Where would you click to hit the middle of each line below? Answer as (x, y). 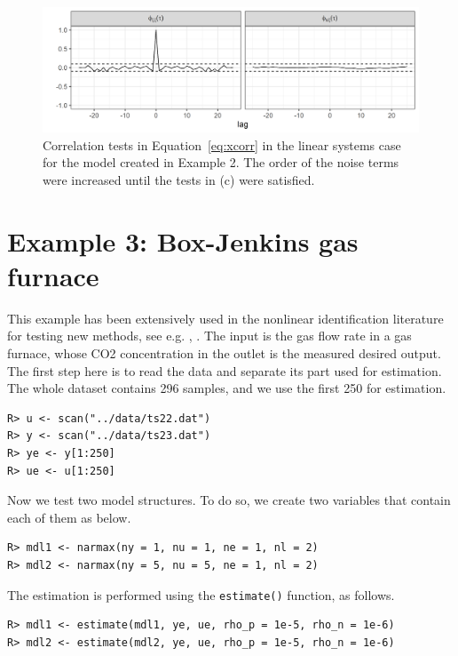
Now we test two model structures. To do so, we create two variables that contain (229, 500)
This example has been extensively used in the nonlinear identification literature (225, 318)
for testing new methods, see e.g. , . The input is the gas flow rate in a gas (209, 336)
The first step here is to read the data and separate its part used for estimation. (225, 370)
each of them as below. (69, 517)
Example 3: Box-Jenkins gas (183, 240)
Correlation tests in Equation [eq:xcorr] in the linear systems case (222, 144)
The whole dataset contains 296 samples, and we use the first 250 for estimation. (227, 388)
